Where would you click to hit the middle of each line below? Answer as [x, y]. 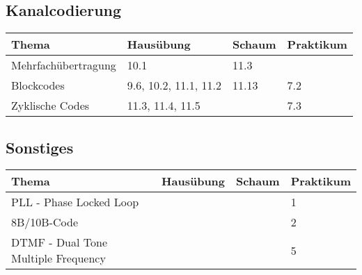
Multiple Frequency [58, 258]
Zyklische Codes [50, 106]
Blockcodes [38, 85]
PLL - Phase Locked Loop [75, 202]
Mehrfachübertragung [64, 65]
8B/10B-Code [45, 222]
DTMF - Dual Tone [60, 242]
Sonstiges [40, 147]
